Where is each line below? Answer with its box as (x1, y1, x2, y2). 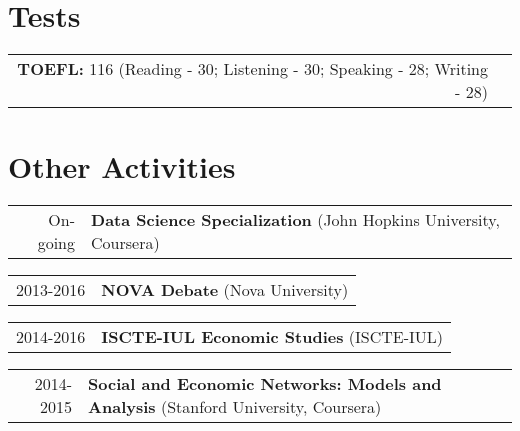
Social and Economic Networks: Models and (88, 372, 442, 396)
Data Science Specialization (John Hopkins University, (91, 208, 500, 232)
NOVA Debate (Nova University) (101, 278, 349, 302)
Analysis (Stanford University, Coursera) (88, 395, 382, 419)
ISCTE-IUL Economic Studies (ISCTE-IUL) (101, 325, 444, 349)
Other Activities (8, 146, 236, 187)
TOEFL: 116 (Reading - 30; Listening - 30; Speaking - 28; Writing (17, 57, 488, 81)
